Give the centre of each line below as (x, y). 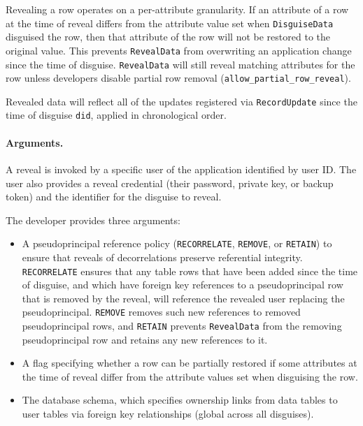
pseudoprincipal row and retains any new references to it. (145, 339)
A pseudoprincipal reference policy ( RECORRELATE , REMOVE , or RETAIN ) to (177, 243)
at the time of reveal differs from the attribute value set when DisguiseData (170, 23)
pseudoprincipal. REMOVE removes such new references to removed (161, 312)
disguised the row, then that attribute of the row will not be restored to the (168, 37)
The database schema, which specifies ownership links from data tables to (180, 400)
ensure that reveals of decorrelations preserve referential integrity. (162, 257)
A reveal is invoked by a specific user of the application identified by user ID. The (181, 169)
